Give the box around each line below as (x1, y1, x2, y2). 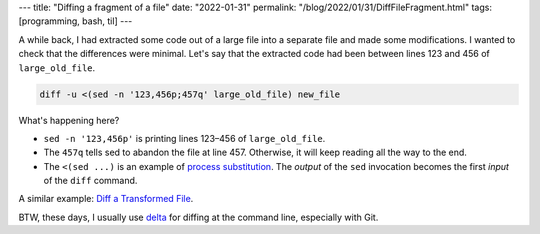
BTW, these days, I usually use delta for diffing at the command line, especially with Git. (18, 211, 379, 223)
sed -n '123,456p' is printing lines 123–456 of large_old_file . (43, 132, 326, 144)
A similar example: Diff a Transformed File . (18, 193, 194, 205)
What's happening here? (18, 114, 120, 126)
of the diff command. (43, 175, 138, 187)
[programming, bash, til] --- (18, 15, 133, 27)
